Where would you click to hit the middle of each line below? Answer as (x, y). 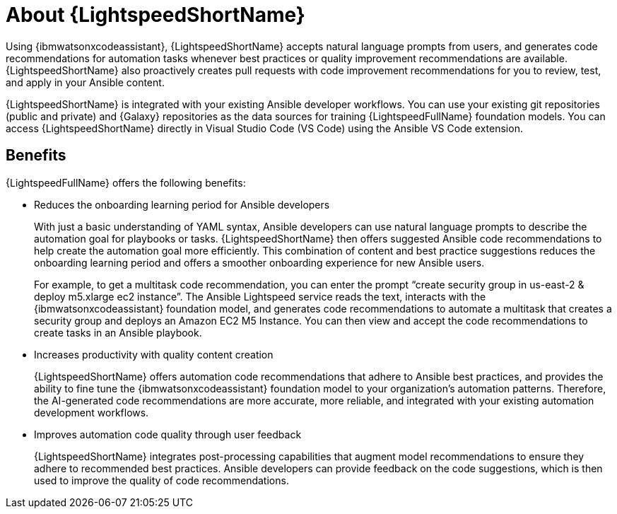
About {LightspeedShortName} (155, 15)
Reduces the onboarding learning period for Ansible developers (182, 204)
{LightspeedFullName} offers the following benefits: (126, 182)
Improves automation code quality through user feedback (168, 434)
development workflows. (92, 412)
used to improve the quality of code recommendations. (161, 480)
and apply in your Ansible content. (85, 82)
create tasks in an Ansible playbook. (118, 332)
